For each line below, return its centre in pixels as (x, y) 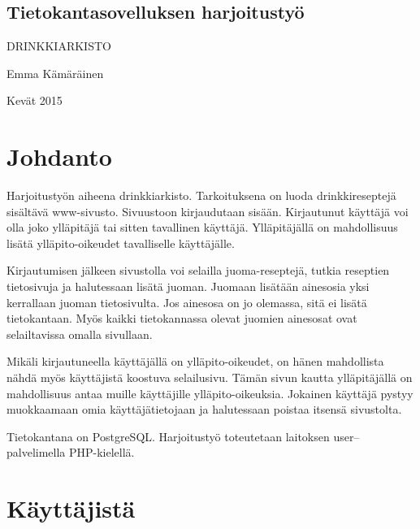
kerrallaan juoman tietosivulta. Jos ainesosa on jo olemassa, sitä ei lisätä (187, 302)
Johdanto (59, 156)
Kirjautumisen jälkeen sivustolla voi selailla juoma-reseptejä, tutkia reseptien (198, 270)
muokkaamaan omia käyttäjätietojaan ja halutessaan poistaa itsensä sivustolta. (204, 409)
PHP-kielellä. (102, 452)
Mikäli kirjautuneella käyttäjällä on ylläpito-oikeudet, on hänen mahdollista (195, 361)
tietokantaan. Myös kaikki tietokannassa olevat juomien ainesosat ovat (182, 318)
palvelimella (36, 452)
